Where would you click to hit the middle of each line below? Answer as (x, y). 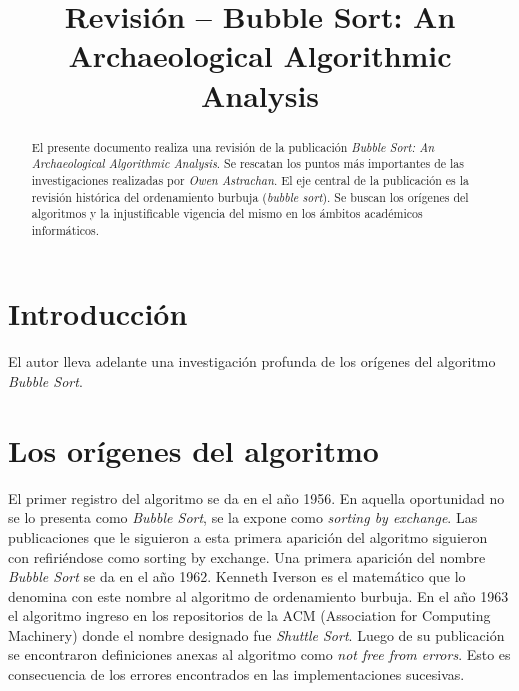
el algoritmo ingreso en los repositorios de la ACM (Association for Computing (249, 615)
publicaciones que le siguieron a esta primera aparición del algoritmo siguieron (248, 536)
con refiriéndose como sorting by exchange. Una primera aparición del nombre (247, 556)
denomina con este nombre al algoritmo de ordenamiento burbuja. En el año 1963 (258, 595)
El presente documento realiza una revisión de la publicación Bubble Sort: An (233, 146)
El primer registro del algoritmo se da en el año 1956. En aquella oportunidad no (256, 497)
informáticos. (65, 229)
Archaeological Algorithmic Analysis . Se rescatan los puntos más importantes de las (247, 163)
